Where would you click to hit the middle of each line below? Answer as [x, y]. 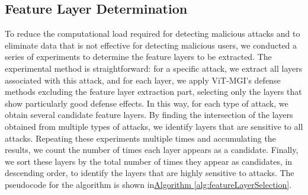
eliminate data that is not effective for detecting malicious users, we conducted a [151, 45]
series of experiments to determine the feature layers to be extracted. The [138, 57]
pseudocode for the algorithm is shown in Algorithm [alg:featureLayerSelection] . [148, 184]
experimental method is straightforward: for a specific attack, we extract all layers [154, 68]
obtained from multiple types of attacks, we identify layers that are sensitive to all [154, 126]
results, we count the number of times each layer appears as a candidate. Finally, [152, 150]
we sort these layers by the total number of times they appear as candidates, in [149, 161]
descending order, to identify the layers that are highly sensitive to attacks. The [150, 173]
